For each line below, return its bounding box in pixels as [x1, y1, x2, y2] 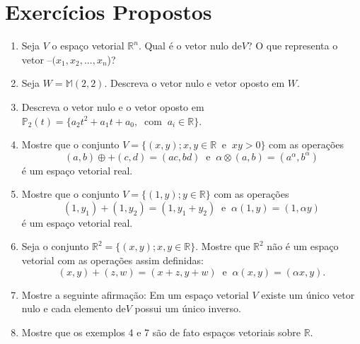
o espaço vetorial [52, 38, 124, 53]
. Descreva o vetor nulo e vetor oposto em [104, 76, 285, 90]
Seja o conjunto [21, 239, 89, 254]
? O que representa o [247, 38, 338, 53]
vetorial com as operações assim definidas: [21, 253, 204, 268]
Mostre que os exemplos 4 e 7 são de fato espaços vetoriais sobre [21, 324, 301, 339]
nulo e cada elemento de [21, 301, 126, 316]
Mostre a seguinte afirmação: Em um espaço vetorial [21, 287, 249, 302]
